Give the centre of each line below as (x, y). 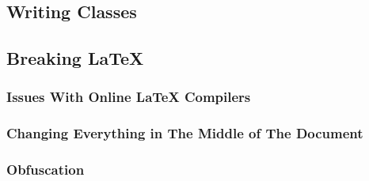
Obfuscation (46, 170)
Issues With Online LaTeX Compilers (129, 97)
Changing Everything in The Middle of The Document (185, 133)
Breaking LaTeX (75, 58)
